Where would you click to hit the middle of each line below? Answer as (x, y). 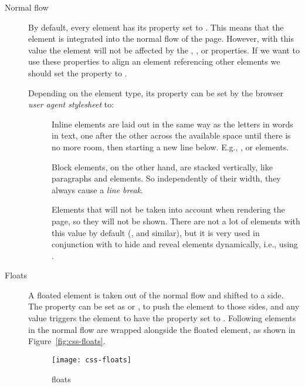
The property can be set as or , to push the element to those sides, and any (164, 306)
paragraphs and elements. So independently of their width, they (166, 178)
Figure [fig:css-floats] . (67, 341)
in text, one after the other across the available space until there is (171, 135)
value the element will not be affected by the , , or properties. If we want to (164, 50)
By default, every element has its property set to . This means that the (156, 27)
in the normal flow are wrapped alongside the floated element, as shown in (162, 329)
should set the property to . (78, 73)
